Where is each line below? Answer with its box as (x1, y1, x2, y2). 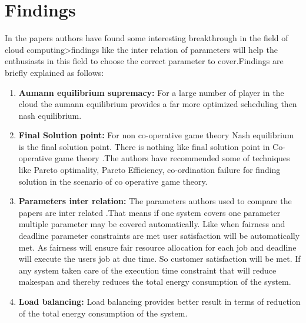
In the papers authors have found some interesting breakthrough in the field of (5, 32, 288, 44)
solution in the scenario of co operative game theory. (18, 175, 208, 187)
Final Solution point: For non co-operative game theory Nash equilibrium (18, 129, 294, 141)
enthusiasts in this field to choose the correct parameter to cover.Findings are (5, 55, 284, 67)
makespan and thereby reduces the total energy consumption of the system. (18, 275, 291, 288)
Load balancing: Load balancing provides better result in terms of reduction (18, 295, 301, 307)
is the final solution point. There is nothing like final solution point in (18, 140, 270, 152)
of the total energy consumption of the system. (18, 307, 188, 319)
